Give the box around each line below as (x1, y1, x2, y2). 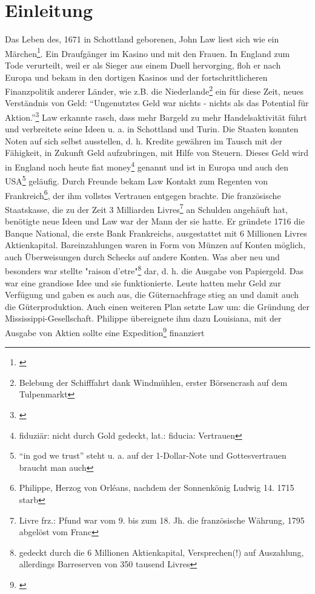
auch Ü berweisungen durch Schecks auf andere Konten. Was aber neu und (5, 250, 280, 263)
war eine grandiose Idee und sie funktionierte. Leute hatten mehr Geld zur (5, 276, 281, 289)
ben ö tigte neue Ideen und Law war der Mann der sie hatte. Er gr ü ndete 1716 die (5, 215, 305, 228)
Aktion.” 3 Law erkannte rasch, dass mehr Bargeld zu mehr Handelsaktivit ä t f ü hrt (5, 109, 307, 123)
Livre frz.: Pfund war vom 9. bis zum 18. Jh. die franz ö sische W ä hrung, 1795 (19, 513, 305, 526)
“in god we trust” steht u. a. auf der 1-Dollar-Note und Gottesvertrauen (19, 449, 287, 462)
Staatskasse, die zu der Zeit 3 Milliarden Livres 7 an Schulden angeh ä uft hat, (5, 201, 288, 215)
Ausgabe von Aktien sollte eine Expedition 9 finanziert (5, 325, 205, 339)
